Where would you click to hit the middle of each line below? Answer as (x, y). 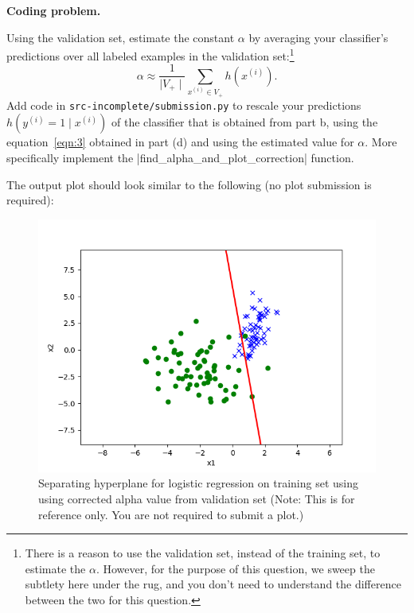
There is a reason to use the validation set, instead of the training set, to (203, 553)
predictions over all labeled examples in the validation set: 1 (150, 54)
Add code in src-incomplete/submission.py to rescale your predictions (184, 105)
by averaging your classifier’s (318, 37)
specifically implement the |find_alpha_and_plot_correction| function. (180, 157)
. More (381, 142)
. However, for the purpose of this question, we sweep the (235, 568)
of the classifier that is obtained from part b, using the (245, 122)
